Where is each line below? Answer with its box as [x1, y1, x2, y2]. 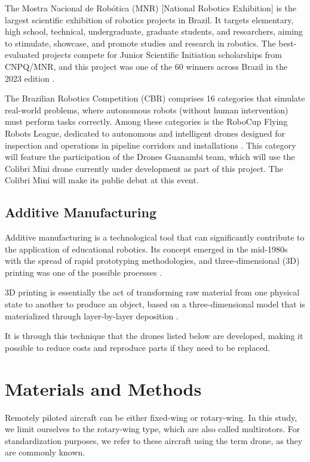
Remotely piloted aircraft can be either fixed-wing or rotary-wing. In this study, [5, 411, 297, 423]
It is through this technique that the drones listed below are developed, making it [5, 329, 303, 342]
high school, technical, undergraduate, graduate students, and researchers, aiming [5, 25, 303, 38]
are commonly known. [5, 446, 85, 458]
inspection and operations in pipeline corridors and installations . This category [5, 138, 296, 151]
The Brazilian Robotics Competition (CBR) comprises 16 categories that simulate [5, 92, 305, 104]
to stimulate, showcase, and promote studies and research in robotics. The [5, 36, 276, 49]
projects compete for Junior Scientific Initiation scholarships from [42, 48, 282, 61]
